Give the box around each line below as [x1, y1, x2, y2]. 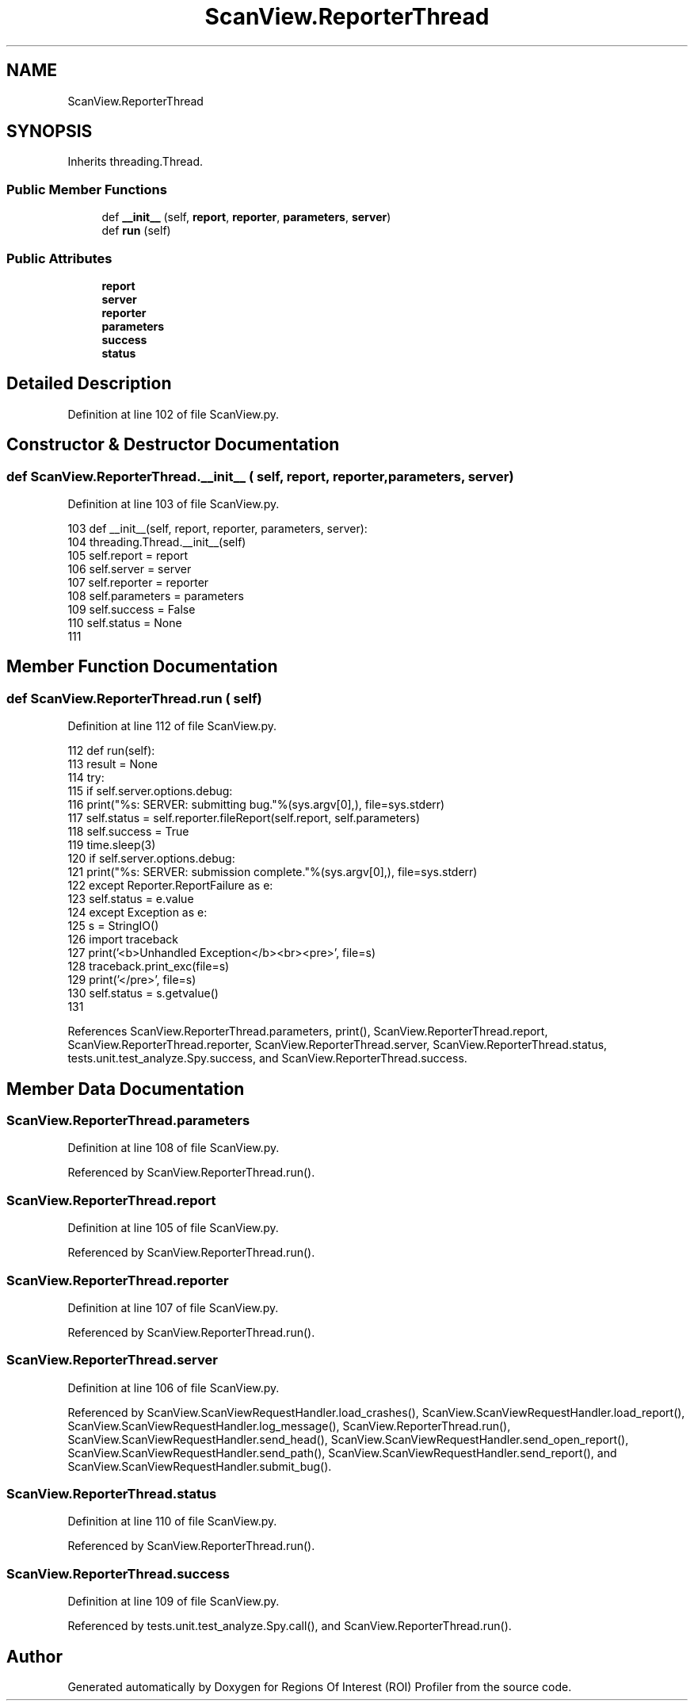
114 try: [67, 771, 105, 785]
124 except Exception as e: [67, 905, 208, 920]
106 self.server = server [67, 562, 192, 576]
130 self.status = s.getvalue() [67, 986, 219, 1001]
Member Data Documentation [6, 1078, 245, 1099]
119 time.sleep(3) [67, 838, 156, 852]
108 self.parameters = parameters [67, 589, 244, 603]
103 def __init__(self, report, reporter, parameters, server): [67, 522, 368, 535]
